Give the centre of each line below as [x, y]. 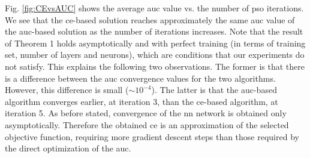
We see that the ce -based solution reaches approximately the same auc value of [150, 19]
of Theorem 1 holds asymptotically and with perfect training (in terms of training [155, 43]
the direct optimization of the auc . [68, 148]
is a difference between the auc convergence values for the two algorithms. [140, 78]
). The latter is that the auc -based [214, 90]
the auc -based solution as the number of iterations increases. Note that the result [154, 31]
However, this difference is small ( [67, 90]
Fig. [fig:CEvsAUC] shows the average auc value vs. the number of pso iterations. [154, 8]
